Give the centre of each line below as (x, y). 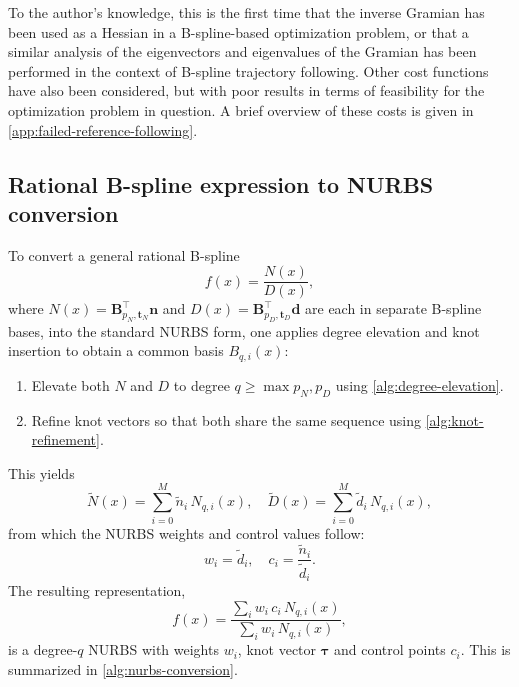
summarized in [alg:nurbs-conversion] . (123, 668)
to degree (201, 384)
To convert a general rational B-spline (124, 254)
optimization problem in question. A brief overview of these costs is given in (241, 109)
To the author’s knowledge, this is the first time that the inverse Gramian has (246, 12)
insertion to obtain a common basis (116, 350)
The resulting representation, (97, 589)
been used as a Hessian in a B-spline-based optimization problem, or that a (238, 31)
